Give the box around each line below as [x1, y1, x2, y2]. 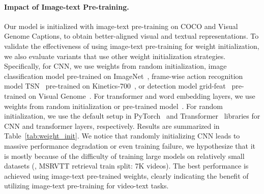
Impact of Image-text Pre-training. [4, 1, 129, 12]
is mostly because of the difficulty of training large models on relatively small [4, 150, 245, 161]
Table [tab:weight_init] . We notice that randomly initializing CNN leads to [4, 130, 240, 141]
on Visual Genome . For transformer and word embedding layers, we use [28, 90, 255, 101]
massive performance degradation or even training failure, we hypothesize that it [4, 140, 255, 151]
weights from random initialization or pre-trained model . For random [4, 100, 223, 111]
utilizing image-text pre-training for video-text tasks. [4, 180, 169, 191]
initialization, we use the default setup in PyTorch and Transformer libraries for [4, 110, 260, 121]
